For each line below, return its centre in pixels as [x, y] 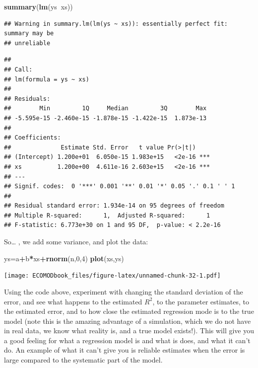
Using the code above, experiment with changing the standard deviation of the [124, 291]
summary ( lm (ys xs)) [38, 6]
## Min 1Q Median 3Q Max [105, 109]
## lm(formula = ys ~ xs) [47, 79]
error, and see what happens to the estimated [73, 301]
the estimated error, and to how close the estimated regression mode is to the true [129, 311]
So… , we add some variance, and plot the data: [76, 242]
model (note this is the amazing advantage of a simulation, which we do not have [128, 321]
